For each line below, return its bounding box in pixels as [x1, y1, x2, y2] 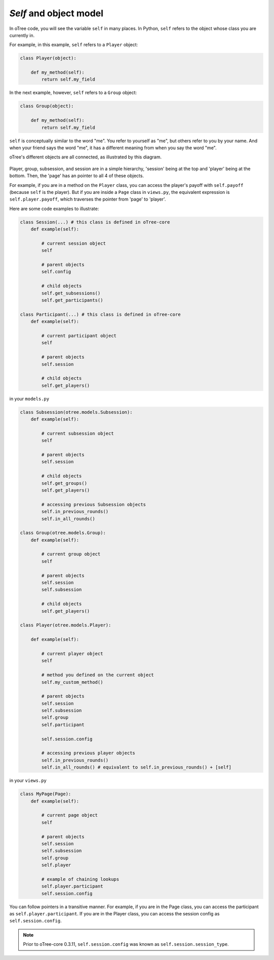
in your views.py [9, 777, 47, 784]
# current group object [41, 551, 101, 557]
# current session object [41, 240, 106, 246]
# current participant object [41, 333, 117, 339]
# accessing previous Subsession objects [41, 502, 146, 507]
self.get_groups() [41, 480, 87, 486]
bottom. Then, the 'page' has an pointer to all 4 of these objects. [9, 173, 144, 179]
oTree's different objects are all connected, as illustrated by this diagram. [9, 154, 162, 160]
